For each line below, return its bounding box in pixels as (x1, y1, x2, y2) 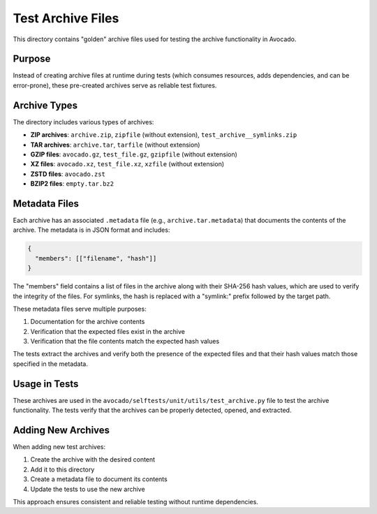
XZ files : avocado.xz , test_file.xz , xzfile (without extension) (30, 160, 225, 168)
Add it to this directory (30, 465, 95, 473)
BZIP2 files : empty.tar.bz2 (30, 179, 114, 188)
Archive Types (13, 99, 78, 111)
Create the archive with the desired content (30, 455, 156, 464)
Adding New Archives (13, 424, 110, 436)
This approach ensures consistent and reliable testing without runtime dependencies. (13, 498, 258, 506)
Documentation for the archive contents (30, 318, 145, 326)
